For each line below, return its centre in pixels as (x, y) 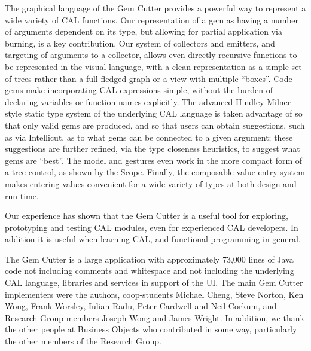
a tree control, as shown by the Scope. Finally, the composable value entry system (155, 172)
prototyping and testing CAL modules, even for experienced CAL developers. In (152, 227)
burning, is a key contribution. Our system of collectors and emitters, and (140, 43)
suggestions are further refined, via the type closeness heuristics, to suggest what (153, 149)
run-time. (22, 195)
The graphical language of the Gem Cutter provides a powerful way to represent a (155, 8)
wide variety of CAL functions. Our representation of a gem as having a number (152, 19)
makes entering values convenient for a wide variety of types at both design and (151, 183)
